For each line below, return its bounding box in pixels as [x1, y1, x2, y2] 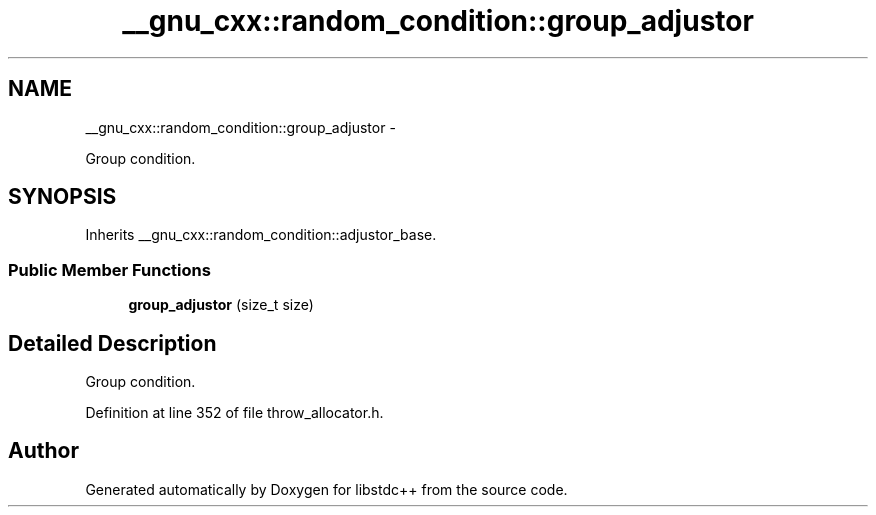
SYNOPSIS [8, 184, 117, 210]
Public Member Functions [8, 259, 211, 280]
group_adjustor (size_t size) [128, 296, 314, 314]
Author [8, 438, 79, 464]
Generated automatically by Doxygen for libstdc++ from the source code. [85, 480, 568, 498]
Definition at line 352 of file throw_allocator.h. [85, 404, 384, 422]
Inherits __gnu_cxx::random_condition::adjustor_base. [85, 226, 437, 244]
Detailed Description [8, 330, 217, 356]
